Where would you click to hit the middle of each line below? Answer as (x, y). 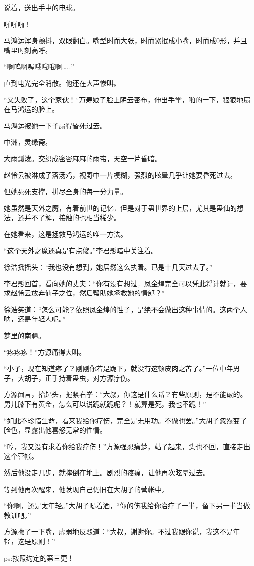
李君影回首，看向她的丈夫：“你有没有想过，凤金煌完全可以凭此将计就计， (122, 283)
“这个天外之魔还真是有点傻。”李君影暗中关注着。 (81, 250)
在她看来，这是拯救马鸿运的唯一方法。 (66, 234)
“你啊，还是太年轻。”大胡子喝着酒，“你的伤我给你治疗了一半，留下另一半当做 (127, 505)
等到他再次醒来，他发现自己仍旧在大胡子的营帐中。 (86, 489)
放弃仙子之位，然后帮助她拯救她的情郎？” (98, 293)
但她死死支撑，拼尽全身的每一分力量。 (66, 191)
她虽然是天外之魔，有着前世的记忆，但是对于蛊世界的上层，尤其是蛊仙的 (120, 208)
